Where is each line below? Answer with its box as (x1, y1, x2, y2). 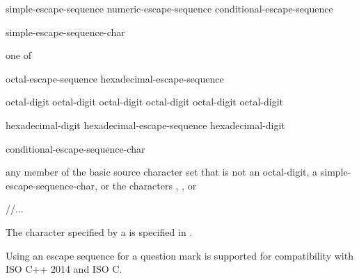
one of (6, 48, 31, 62)
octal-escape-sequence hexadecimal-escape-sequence (6, 71, 224, 85)
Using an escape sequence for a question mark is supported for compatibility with (6, 248, 353, 262)
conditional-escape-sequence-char (6, 141, 145, 155)
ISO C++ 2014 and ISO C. (6, 262, 122, 276)
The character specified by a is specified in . (6, 224, 193, 239)
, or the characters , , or (95, 178, 197, 192)
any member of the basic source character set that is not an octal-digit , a (6, 164, 318, 179)
